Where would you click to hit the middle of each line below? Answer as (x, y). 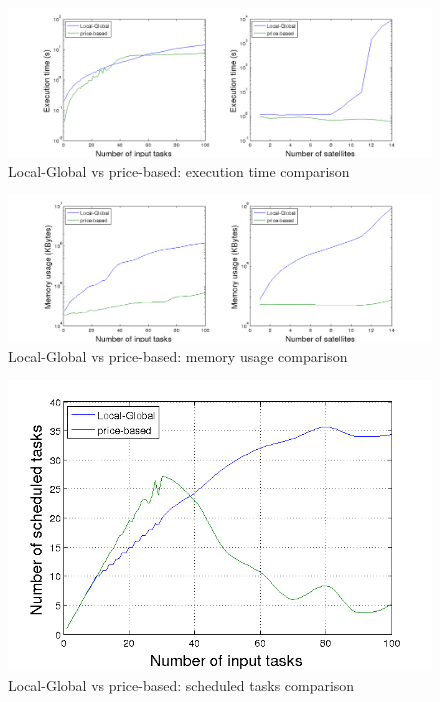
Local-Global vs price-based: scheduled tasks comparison (181, 684)
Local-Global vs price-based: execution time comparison (179, 170)
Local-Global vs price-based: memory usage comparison (178, 355)
